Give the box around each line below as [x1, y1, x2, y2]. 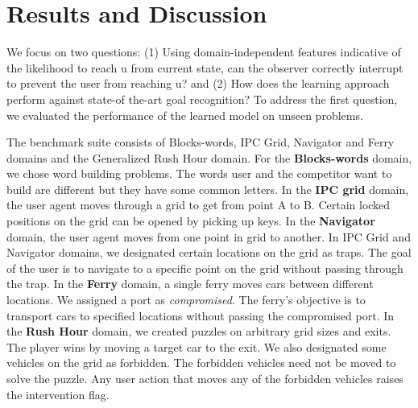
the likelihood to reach [6, 59, 118, 76]
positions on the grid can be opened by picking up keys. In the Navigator [6, 212, 375, 229]
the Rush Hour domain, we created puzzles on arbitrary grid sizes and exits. [6, 323, 391, 340]
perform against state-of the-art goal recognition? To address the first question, [6, 90, 398, 107]
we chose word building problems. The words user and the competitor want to [6, 165, 392, 182]
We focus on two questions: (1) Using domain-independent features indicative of [6, 43, 401, 60]
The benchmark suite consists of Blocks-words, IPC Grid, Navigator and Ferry [6, 134, 395, 150]
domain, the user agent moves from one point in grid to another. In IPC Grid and [6, 228, 411, 245]
